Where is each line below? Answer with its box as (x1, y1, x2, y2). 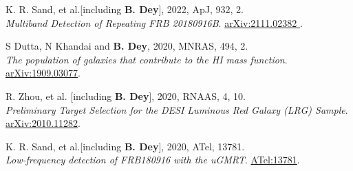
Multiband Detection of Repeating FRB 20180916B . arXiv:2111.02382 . (6, 15, 303, 30)
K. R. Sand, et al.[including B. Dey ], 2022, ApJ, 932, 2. (6, 2, 244, 16)
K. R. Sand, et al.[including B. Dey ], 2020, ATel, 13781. (6, 139, 245, 153)
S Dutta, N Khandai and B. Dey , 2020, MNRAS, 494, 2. (6, 39, 248, 53)
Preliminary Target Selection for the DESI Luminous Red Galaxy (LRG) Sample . (6, 102, 348, 117)
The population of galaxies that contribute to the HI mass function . (6, 52, 288, 66)
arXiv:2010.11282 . (6, 116, 81, 130)
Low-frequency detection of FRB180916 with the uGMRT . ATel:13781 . (6, 152, 300, 167)
